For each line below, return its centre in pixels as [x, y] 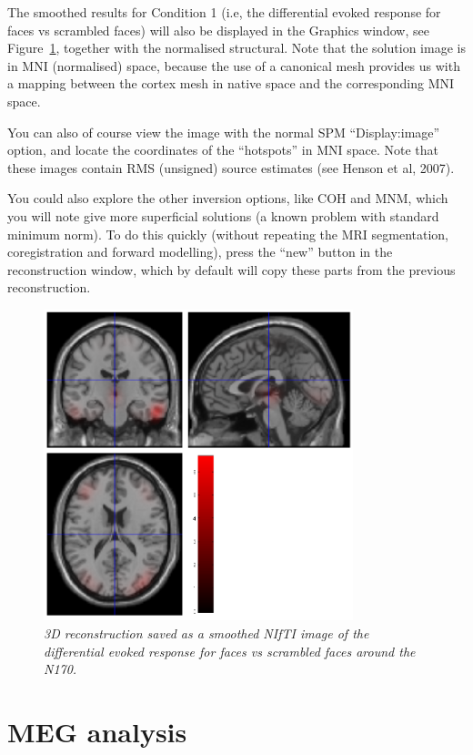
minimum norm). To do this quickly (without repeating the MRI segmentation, [228, 234]
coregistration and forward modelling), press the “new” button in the [200, 252]
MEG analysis [97, 731]
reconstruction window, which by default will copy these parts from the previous [231, 269]
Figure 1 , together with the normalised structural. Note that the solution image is [236, 48]
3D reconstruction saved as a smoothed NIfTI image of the [206, 633]
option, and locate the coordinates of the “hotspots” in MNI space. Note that [223, 150]
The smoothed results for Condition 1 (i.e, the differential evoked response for [224, 12]
